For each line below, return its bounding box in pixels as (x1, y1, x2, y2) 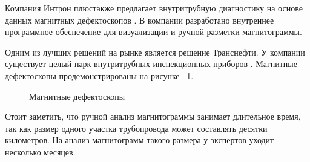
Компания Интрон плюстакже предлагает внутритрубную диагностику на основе (5, 2, 303, 14)
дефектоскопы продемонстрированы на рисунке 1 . (5, 69, 194, 82)
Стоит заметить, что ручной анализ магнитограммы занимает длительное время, (5, 110, 301, 123)
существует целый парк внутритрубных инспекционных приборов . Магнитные (5, 57, 297, 70)
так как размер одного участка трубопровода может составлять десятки (5, 121, 268, 134)
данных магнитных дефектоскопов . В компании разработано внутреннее (5, 13, 274, 26)
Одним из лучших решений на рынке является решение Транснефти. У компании (5, 45, 305, 58)
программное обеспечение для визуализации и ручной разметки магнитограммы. (5, 25, 302, 38)
